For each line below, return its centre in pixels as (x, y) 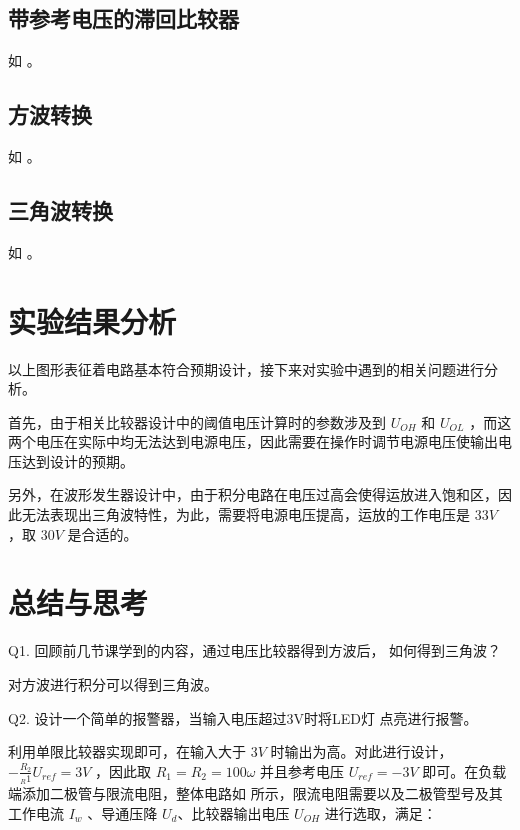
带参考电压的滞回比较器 (123, 18)
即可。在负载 (464, 770)
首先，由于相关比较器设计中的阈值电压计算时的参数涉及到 (197, 421)
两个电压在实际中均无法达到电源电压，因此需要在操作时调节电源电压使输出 (253, 441)
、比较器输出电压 (233, 812)
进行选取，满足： (380, 812)
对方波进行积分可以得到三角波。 (113, 683)
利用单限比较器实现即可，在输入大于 (127, 751)
